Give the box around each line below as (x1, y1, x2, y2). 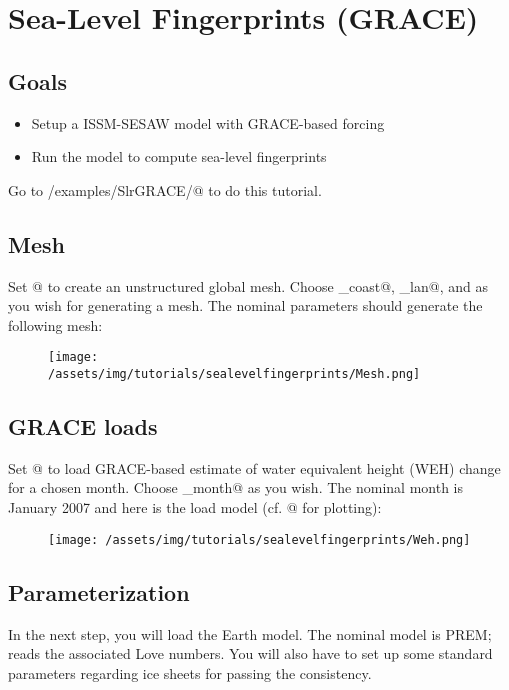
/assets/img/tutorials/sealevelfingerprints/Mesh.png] (48, 367, 421, 381)
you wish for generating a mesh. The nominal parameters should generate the (8, 295, 483, 316)
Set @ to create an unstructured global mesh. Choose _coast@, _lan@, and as (8, 275, 488, 296)
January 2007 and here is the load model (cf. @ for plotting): (8, 497, 382, 518)
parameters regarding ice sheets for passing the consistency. (8, 662, 372, 683)
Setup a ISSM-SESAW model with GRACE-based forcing (31, 112, 385, 133)
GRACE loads (8, 411, 158, 442)
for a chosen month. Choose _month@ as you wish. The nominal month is (8, 477, 464, 498)
